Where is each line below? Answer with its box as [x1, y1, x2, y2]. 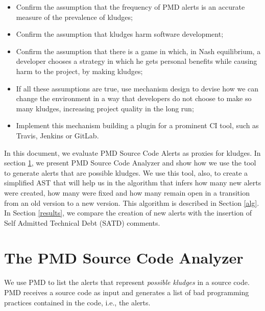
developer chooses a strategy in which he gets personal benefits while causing [16, 56, 257, 66]
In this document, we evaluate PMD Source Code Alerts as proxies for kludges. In [4, 147, 261, 158]
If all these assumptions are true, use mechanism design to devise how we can [16, 83, 259, 93]
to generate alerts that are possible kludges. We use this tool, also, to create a [4, 167, 248, 178]
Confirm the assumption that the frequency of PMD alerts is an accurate [16, 2, 245, 12]
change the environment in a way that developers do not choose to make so [16, 93, 252, 104]
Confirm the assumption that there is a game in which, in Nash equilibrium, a [16, 45, 261, 56]
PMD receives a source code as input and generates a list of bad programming [4, 287, 249, 297]
